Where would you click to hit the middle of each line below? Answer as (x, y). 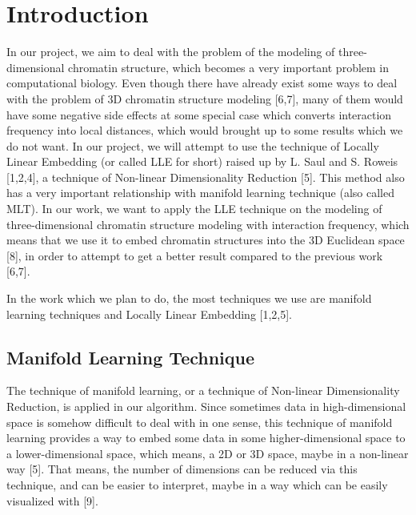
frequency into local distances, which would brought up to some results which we (205, 130)
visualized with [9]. (52, 500)
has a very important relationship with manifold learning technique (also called (200, 193)
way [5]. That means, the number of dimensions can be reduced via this (182, 469)
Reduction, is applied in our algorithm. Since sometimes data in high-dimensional (206, 406)
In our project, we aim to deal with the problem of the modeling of (171, 52)
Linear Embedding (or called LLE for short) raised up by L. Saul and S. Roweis (202, 161)
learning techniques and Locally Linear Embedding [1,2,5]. (150, 314)
